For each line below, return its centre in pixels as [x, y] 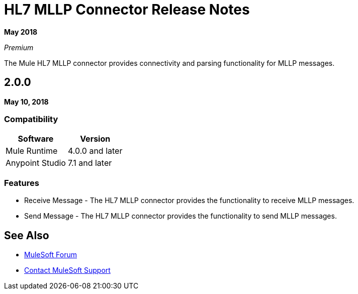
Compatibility [31, 119]
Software [36, 139]
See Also [27, 235]
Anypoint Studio [36, 163]
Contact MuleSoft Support [67, 270]
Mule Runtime [32, 151]
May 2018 [21, 32]
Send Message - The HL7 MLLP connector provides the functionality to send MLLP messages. [181, 216]
